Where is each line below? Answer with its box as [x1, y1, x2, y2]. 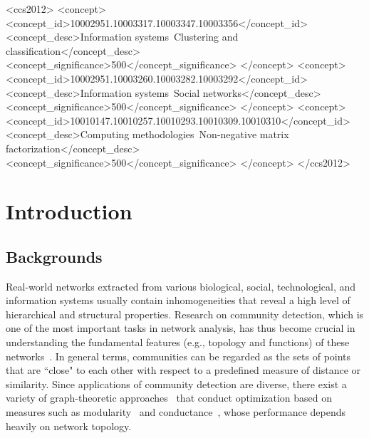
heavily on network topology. [6, 418, 132, 433]
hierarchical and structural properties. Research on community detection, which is [6, 306, 364, 321]
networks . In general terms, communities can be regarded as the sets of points [6, 348, 351, 363]
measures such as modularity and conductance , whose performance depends [6, 405, 346, 419]
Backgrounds [6, 245, 103, 267]
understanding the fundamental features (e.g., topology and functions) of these [6, 335, 350, 350]
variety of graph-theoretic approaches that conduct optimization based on [6, 390, 333, 405]
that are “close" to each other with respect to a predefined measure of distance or [6, 363, 361, 377]
